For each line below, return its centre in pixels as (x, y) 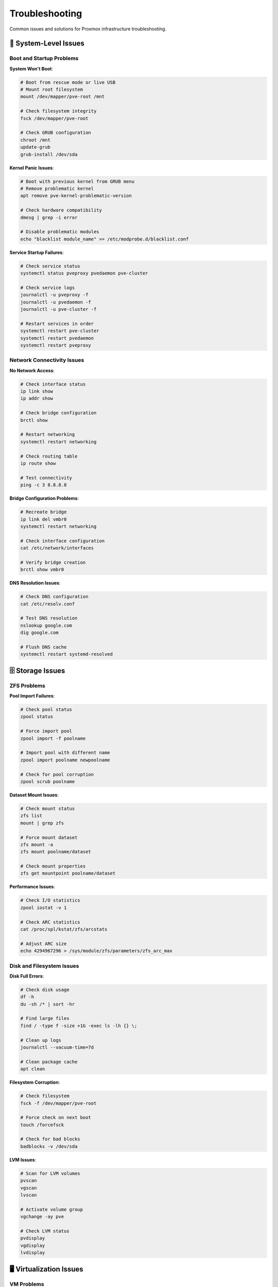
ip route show (38, 463)
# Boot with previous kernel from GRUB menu (77, 181)
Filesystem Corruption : (35, 1082)
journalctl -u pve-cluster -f (58, 309)
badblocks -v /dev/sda (49, 1146)
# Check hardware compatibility (61, 210)
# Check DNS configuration (54, 597)
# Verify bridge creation (53, 562)
